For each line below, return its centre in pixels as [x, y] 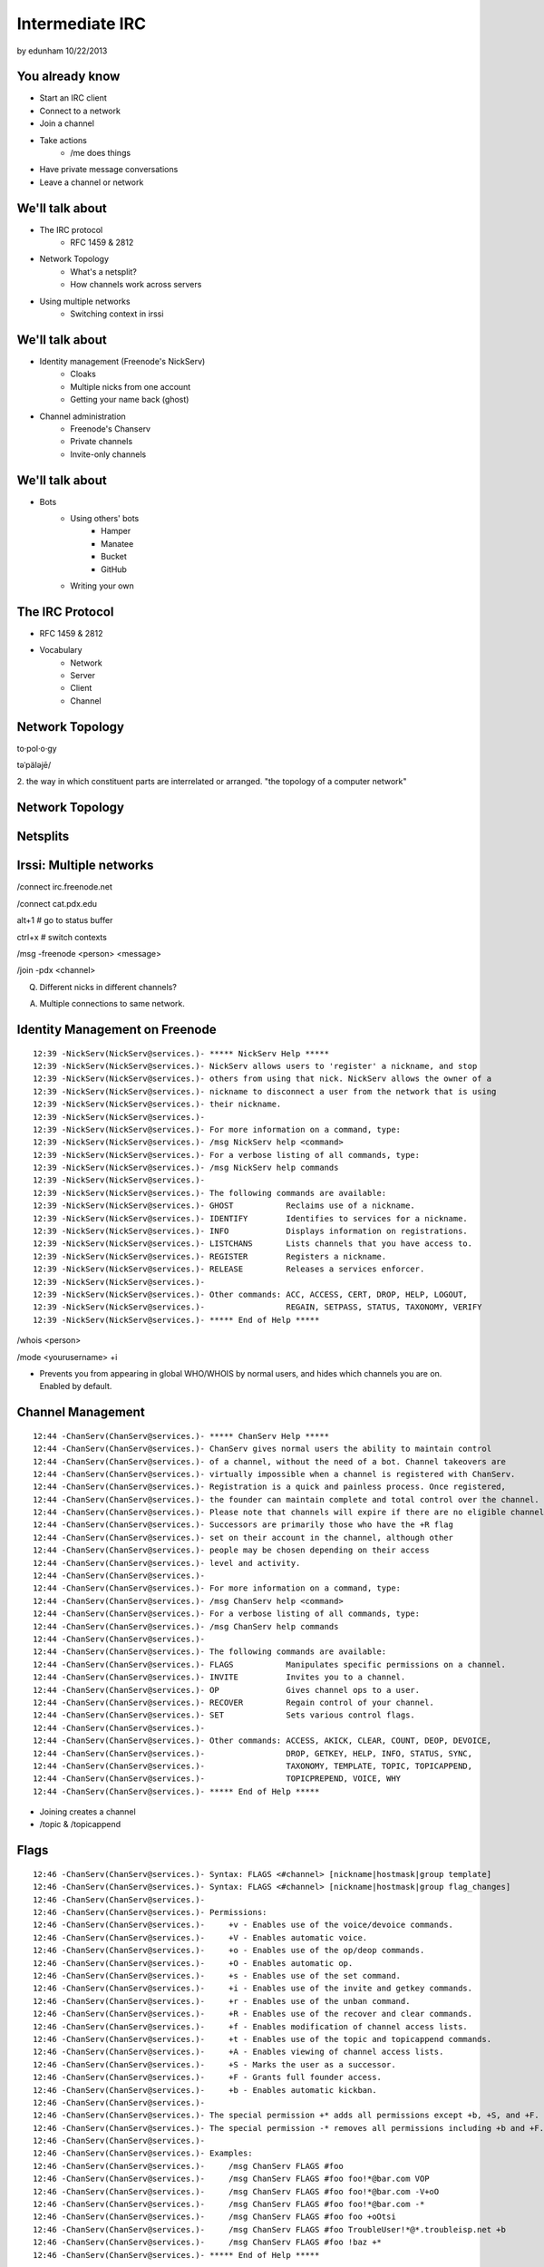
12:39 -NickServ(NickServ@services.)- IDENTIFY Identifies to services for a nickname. [251, 1218]
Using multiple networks [85, 301]
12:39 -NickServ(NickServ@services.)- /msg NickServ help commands [186, 1168]
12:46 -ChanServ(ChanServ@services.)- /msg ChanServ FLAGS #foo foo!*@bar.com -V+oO [236, 2191]
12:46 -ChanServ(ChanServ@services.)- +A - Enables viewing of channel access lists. [238, 2052]
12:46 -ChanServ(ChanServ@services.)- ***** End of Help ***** [176, 2255]
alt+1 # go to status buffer [65, 920]
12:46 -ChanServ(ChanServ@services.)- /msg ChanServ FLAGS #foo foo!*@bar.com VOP [231, 2179]
